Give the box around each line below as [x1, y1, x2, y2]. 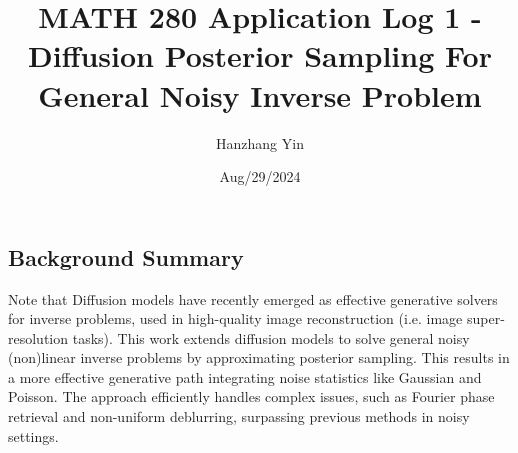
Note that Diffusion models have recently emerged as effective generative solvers [8, 288, 498, 309]
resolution [8, 327, 69, 348]
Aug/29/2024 [219, 166, 301, 187]
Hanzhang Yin [216, 132, 304, 153]
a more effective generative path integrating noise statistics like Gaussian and [8, 366, 482, 387]
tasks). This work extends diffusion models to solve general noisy [72, 327, 470, 348]
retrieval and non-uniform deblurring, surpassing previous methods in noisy [8, 406, 470, 427]
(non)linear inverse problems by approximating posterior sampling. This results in [8, 347, 510, 368]
